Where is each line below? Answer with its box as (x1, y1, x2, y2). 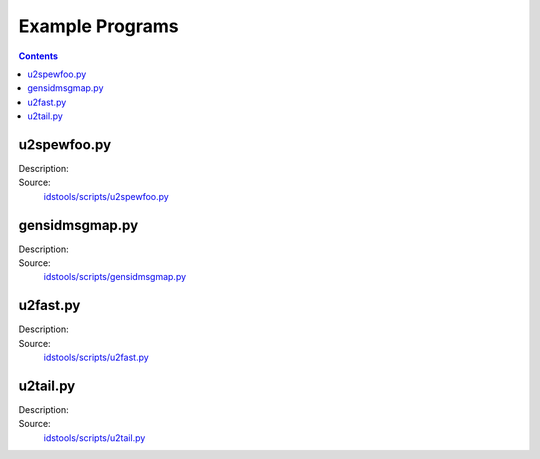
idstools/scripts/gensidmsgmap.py (43, 271, 187, 283)
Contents (18, 50, 59, 62)
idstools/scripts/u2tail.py (43, 431, 146, 444)
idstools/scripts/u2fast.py (43, 351, 149, 364)
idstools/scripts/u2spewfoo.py (43, 190, 169, 202)
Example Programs (18, 15, 179, 37)
